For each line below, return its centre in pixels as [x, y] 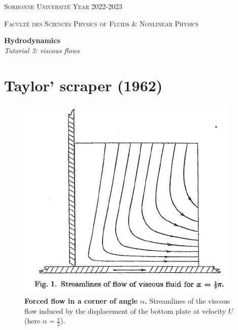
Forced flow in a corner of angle [81, 301]
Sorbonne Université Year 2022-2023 [63, 6]
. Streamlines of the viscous [188, 301]
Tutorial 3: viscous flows [42, 50]
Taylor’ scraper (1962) [83, 85]
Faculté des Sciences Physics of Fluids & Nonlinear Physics [101, 23]
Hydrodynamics [32, 40]
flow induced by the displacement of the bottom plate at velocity [125, 310]
